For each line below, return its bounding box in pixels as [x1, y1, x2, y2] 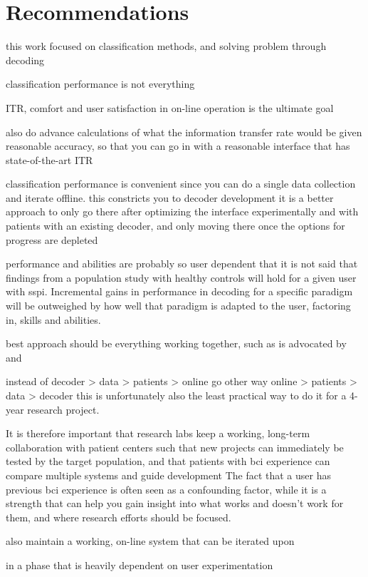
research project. [27, 402, 100, 417]
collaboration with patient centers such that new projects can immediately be [6, 439, 344, 454]
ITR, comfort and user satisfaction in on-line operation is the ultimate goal [6, 100, 334, 115]
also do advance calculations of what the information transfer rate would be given [6, 124, 362, 139]
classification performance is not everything [6, 76, 195, 91]
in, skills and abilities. [6, 312, 101, 327]
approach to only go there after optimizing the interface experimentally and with [6, 204, 359, 219]
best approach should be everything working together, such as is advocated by [6, 336, 347, 351]
